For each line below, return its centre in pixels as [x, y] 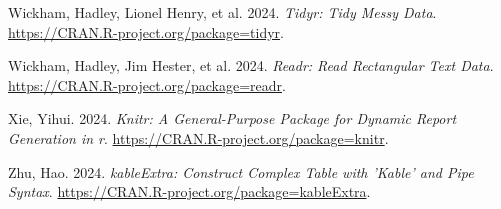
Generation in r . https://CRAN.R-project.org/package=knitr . [198, 137]
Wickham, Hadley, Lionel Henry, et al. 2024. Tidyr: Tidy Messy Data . [222, 12]
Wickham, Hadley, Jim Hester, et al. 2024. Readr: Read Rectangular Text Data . [251, 65]
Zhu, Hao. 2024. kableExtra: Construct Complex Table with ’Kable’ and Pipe [241, 171]
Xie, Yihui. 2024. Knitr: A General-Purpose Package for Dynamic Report [232, 118]
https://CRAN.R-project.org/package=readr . [147, 84]
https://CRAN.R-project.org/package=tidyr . [146, 31]
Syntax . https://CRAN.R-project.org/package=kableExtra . [189, 191]
